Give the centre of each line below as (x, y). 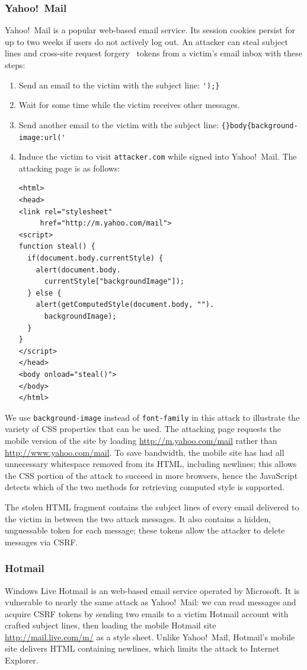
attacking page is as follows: (69, 168)
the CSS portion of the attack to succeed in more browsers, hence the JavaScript (151, 475)
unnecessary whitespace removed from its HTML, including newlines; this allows (151, 464)
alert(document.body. (78, 270)
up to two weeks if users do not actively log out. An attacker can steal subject (146, 41)
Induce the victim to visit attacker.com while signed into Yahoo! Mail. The (158, 156)
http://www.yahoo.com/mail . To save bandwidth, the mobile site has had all (145, 452)
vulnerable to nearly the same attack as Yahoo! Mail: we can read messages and (151, 602)
